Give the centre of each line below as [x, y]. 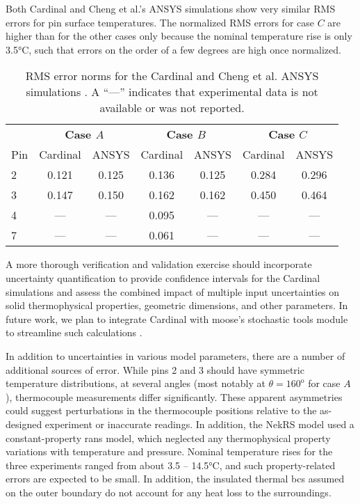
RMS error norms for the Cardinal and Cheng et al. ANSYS [172, 76]
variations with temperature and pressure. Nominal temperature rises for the [169, 451]
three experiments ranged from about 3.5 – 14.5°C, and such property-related [171, 465]
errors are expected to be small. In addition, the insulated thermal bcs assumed [175, 479]
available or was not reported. [172, 108]
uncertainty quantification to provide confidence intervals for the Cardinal [163, 277]
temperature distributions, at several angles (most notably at [136, 383]
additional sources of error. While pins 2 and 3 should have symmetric [155, 369]
